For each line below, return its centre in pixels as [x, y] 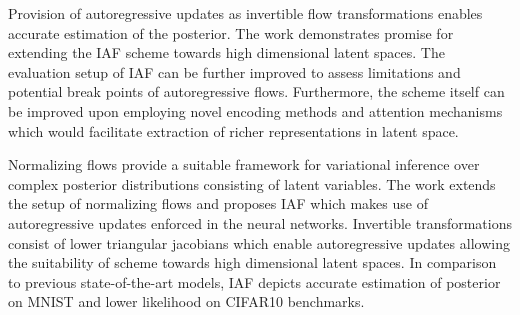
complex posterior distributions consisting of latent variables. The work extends [252, 183]
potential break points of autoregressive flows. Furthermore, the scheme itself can [256, 91]
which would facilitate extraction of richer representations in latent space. [233, 130]
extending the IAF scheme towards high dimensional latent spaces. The [226, 52]
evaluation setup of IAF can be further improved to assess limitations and [234, 71]
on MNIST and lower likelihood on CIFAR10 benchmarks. [186, 301]
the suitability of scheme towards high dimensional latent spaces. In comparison [252, 262]
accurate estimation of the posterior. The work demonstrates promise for [231, 32]
